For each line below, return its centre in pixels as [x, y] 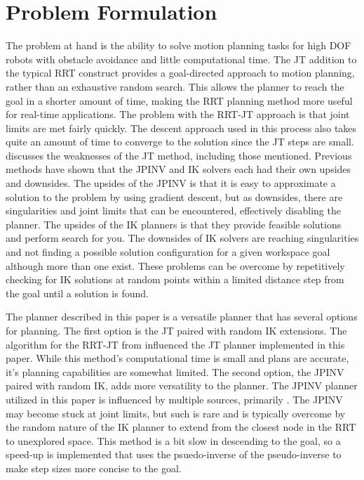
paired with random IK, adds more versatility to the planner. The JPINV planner [182, 385]
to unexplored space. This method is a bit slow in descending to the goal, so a [173, 440]
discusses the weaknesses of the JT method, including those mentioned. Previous [179, 155]
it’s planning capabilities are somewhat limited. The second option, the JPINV [175, 371]
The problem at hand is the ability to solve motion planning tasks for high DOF [178, 45]
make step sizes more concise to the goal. [94, 468]
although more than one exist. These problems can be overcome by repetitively [175, 265]
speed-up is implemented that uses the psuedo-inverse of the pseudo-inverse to [174, 454]
